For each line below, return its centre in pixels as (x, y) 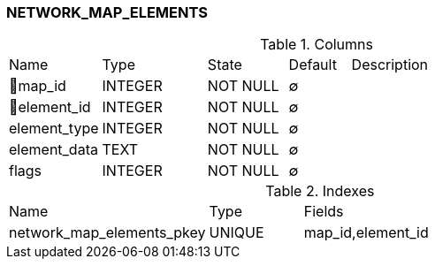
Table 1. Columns (317, 45)
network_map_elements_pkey (107, 233)
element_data (53, 150)
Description (390, 65)
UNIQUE (237, 233)
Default (313, 65)
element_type (54, 129)
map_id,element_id (366, 233)
